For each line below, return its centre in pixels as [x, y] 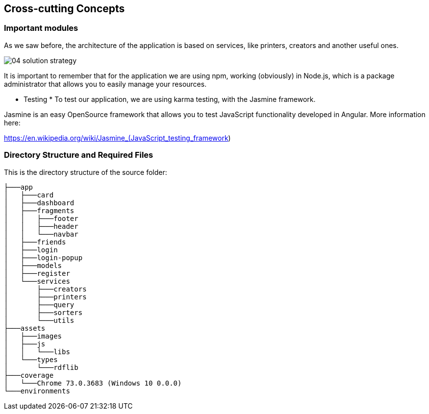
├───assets [25, 328]
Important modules [41, 28]
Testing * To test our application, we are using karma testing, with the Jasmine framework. [170, 99]
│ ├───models [33, 265]
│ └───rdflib [41, 367]
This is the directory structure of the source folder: [86, 172]
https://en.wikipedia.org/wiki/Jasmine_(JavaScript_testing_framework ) [117, 138]
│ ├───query [39, 304]
